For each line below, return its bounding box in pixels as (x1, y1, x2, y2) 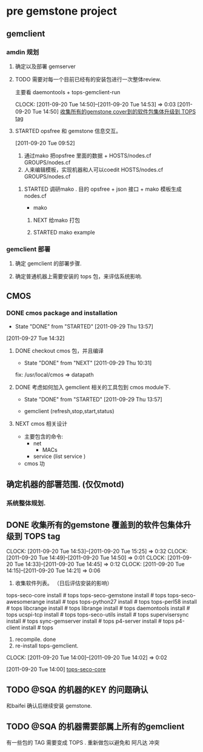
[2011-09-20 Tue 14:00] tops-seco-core (6, 665, 106, 672)
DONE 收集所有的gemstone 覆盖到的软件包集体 (6, 519, 184, 530)
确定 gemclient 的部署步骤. (15, 260, 82, 267)
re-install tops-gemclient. (15, 642, 79, 649)
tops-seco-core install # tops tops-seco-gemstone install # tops (6, 591, 167, 599)
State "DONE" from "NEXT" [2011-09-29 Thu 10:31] (24, 359, 152, 366)
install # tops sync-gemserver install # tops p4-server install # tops (6, 617, 175, 624)
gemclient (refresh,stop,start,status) (24, 407, 115, 414)
